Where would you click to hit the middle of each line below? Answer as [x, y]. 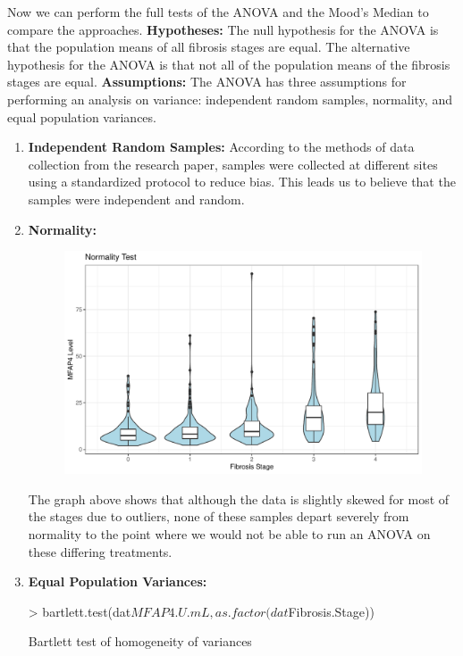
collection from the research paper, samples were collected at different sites [233, 164]
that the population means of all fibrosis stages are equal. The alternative [209, 47]
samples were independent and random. [136, 199]
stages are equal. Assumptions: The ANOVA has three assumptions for [207, 82]
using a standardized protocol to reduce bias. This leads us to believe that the [242, 182]
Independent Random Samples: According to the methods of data [221, 147]
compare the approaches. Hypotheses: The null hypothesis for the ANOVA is [223, 29]
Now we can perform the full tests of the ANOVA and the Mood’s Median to [218, 12]
